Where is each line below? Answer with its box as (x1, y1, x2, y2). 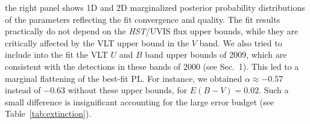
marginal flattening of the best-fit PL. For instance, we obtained (5, 72, 242, 84)
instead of (5, 84, 41, 96)
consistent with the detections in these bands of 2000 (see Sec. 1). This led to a (5, 60, 299, 72)
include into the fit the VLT (5, 48, 108, 61)
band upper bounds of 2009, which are (145, 48, 287, 61)
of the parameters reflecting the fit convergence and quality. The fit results (5, 13, 280, 25)
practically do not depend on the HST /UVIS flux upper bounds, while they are (5, 25, 299, 37)
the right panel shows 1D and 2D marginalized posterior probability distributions (5, 1, 305, 13)
